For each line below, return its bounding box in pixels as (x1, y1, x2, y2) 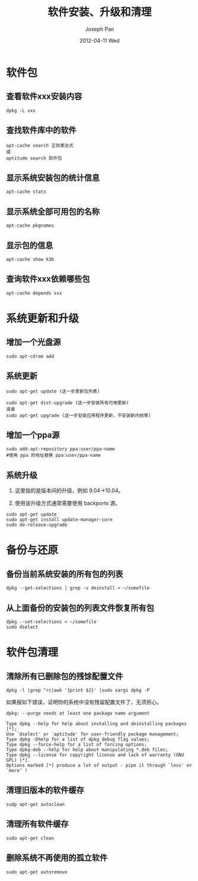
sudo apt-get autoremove (6, 869, 68, 875)
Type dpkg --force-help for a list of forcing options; (6, 742, 147, 748)
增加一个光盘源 (6, 337, 61, 347)
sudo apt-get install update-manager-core (6, 517, 113, 523)
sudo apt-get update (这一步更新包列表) (6, 388, 100, 394)
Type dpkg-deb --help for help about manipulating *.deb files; (6, 747, 168, 753)
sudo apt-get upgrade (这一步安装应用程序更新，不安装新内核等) (6, 412, 151, 418)
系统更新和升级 (6, 312, 79, 325)
